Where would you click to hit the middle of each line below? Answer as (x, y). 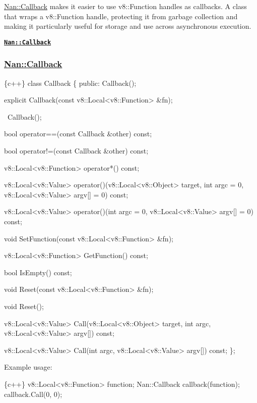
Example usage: (28, 367)
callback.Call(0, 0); (33, 394)
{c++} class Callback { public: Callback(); (70, 83)
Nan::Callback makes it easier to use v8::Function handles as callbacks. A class (125, 6)
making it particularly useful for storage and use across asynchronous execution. (128, 26)
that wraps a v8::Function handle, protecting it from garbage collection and (121, 16)
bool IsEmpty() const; (38, 272)
